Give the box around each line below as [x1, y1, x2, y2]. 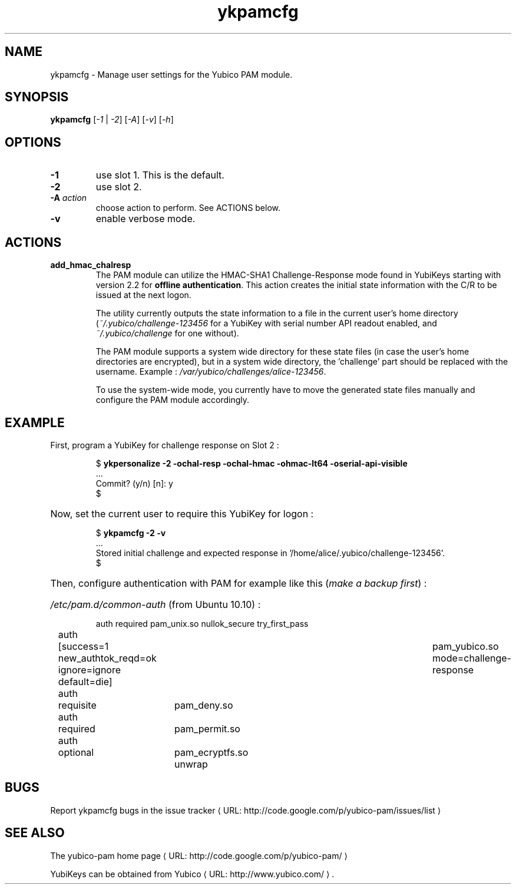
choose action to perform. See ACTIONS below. [95, 203, 281, 213]
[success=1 [58, 640, 109, 652]
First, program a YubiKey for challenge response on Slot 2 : [50, 439, 279, 450]
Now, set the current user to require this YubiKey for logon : [50, 507, 314, 520]
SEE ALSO [5, 825, 65, 841]
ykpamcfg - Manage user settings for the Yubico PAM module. [50, 69, 293, 80]
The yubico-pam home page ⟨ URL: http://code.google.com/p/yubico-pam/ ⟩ [50, 850, 348, 861]
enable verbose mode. [95, 213, 196, 225]
